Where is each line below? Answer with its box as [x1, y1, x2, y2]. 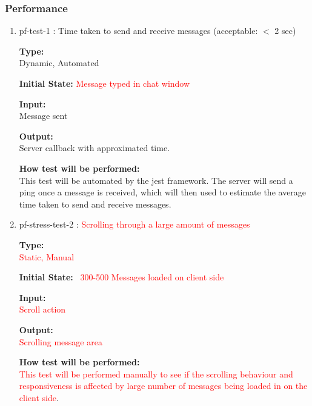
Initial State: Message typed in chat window [19, 77, 190, 89]
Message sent [19, 109, 68, 122]
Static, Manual [19, 250, 75, 263]
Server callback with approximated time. [19, 141, 170, 154]
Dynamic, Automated [19, 56, 99, 69]
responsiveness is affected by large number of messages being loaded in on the [19, 379, 308, 392]
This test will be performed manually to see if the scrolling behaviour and [19, 367, 293, 380]
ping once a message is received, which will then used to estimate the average [19, 186, 307, 198]
